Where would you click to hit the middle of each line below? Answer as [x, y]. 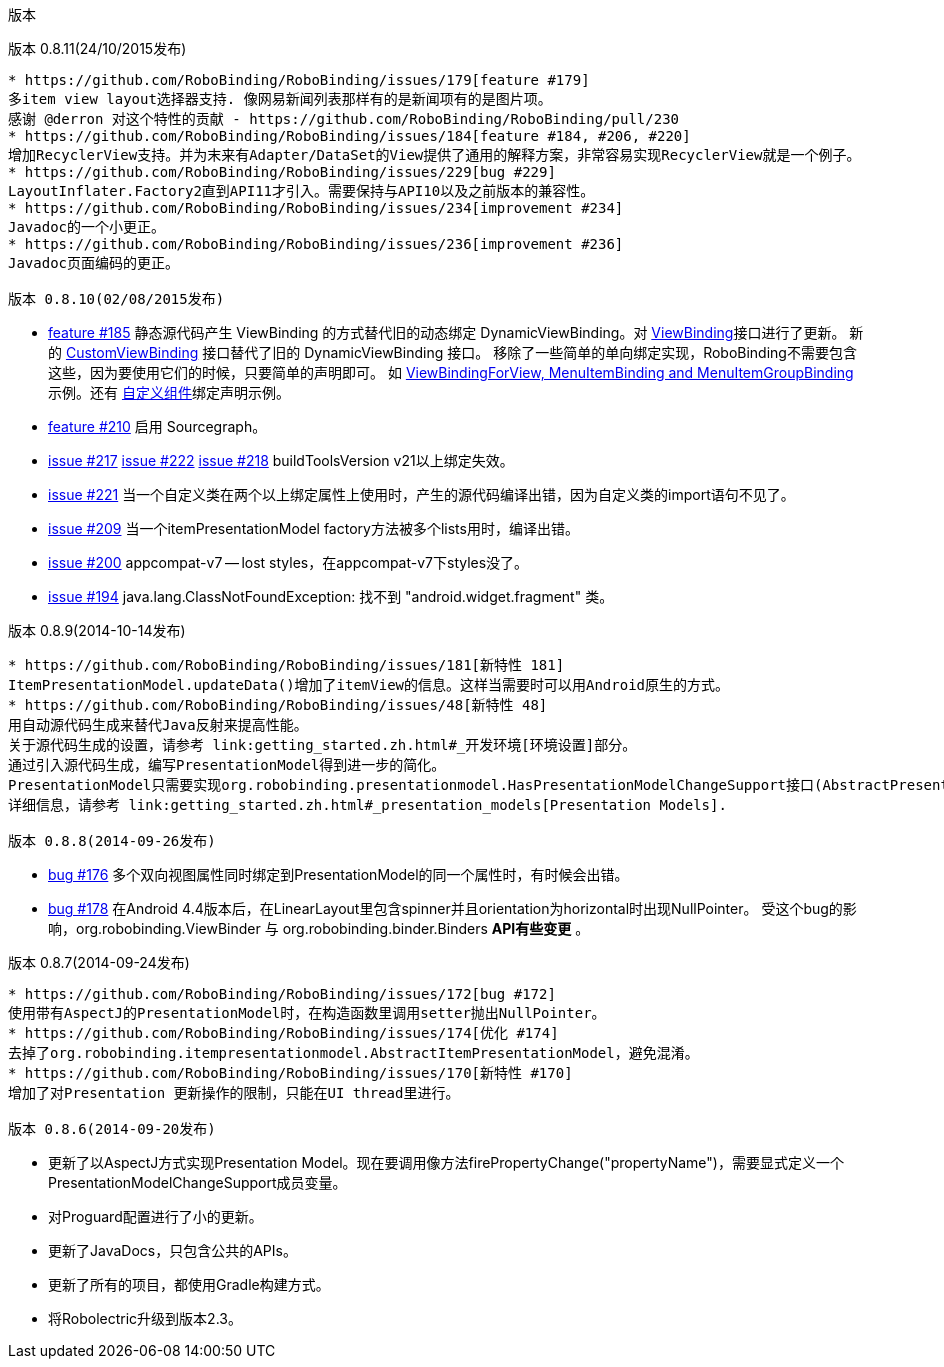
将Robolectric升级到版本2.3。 [145, 1318]
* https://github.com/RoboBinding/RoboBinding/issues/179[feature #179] [299, 80]
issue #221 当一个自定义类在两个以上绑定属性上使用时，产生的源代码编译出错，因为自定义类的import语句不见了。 [421, 494]
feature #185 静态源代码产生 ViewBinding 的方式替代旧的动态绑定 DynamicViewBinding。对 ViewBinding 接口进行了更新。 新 [456, 332]
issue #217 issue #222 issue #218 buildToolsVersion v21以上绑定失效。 [281, 460]
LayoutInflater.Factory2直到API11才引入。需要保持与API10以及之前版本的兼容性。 [301, 191]
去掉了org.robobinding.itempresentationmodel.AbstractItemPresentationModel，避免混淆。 [353, 1053]
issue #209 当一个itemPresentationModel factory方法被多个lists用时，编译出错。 [313, 528]
